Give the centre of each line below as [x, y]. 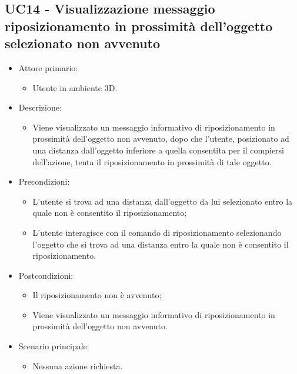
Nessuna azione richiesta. [78, 365]
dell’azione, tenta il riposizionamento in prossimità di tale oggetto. [152, 161]
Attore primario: [48, 67]
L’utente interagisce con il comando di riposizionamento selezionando [157, 232]
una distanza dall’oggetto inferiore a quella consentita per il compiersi [158, 150]
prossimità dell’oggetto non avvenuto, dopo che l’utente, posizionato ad [161, 138]
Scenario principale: [54, 346]
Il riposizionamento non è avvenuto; [97, 295]
